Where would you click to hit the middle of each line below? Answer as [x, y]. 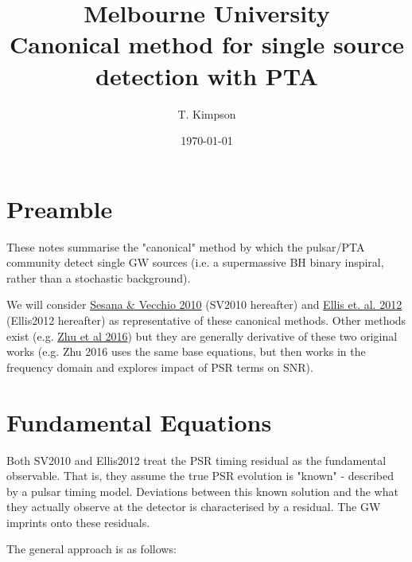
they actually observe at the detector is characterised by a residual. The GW [194, 507]
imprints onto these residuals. [78, 522]
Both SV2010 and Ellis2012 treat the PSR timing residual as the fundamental [196, 460]
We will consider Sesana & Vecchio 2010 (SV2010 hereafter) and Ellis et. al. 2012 [204, 304]
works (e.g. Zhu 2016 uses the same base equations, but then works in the [186, 351]
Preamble [60, 208]
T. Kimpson [207, 113]
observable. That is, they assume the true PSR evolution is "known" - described [200, 476]
